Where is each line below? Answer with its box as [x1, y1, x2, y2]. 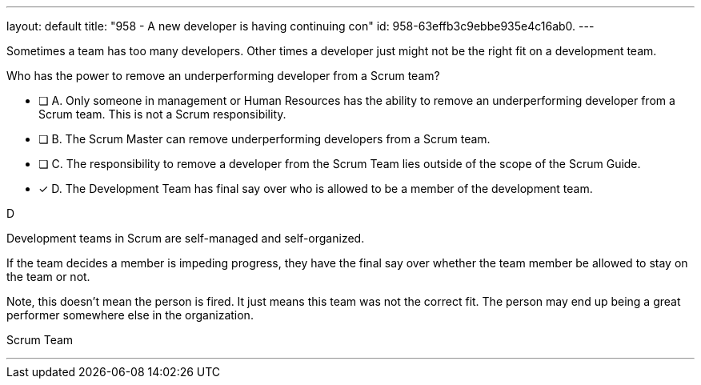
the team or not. [6, 270, 90, 283]
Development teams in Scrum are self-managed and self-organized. [6, 231, 365, 245]
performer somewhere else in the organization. [6, 308, 254, 322]
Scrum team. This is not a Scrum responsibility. [38, 107, 286, 121]
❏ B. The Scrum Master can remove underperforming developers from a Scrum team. [38, 132, 491, 146]
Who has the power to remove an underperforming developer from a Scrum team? [6, 69, 440, 82]
